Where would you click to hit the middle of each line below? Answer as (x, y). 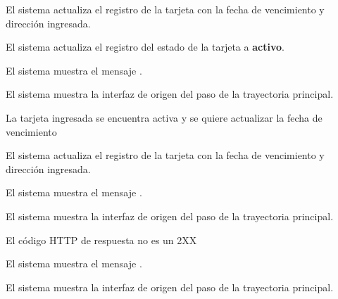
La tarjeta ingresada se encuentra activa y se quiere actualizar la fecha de (164, 117)
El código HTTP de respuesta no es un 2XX (101, 240)
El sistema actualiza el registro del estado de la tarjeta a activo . (145, 47)
